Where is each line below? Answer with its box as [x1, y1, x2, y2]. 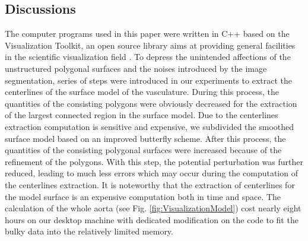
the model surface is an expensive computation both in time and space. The [5, 190, 281, 202]
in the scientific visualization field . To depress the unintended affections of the [5, 50, 291, 63]
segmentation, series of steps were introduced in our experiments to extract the [5, 74, 293, 86]
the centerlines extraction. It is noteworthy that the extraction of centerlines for [5, 178, 295, 191]
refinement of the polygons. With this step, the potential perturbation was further [5, 155, 304, 167]
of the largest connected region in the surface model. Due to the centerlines [5, 109, 278, 121]
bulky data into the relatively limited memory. [5, 225, 173, 237]
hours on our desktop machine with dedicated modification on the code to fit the [5, 213, 299, 226]
